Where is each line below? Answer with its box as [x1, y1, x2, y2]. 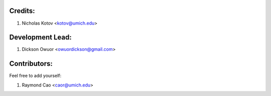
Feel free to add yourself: [9, 73, 62, 79]
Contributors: [9, 59, 53, 68]
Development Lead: [9, 33, 72, 42]
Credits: [9, 7, 35, 15]
